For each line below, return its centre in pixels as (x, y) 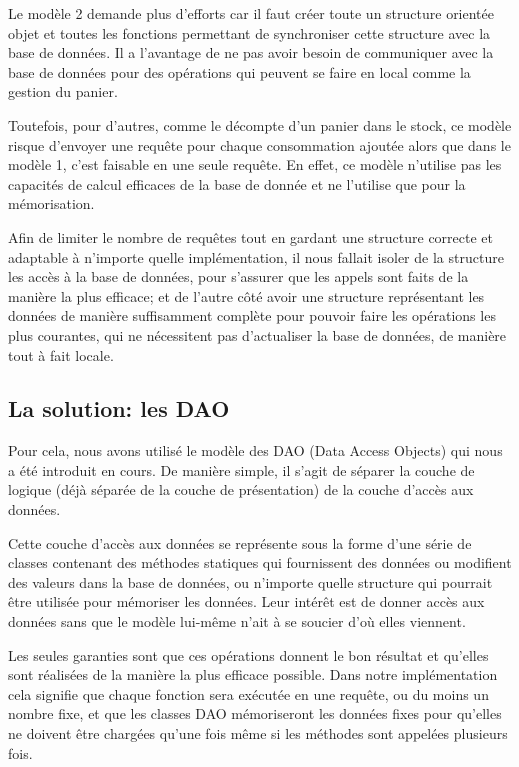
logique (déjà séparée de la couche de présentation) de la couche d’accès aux (241, 489)
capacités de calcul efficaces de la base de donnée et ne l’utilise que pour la (237, 183)
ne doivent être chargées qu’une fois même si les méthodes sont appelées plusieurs (258, 733)
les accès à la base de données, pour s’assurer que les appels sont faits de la (238, 276)
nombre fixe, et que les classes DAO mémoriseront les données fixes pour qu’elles (255, 713)
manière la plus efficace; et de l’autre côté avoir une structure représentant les (246, 295)
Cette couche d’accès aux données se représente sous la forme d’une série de (240, 542)
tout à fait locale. (61, 354)
